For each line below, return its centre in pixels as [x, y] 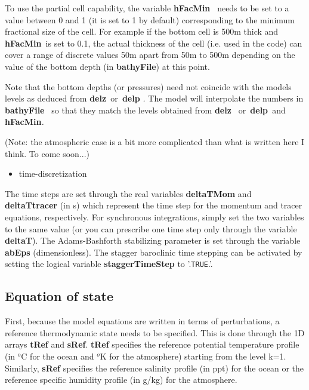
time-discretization [53, 173]
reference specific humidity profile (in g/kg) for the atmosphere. [121, 380]
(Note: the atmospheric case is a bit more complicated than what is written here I [155, 141]
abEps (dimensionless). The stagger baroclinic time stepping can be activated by [154, 252]
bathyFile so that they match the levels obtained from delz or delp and [145, 110]
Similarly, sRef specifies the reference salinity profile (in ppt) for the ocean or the [154, 368]
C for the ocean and [58, 356]
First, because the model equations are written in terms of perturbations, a [142, 321]
